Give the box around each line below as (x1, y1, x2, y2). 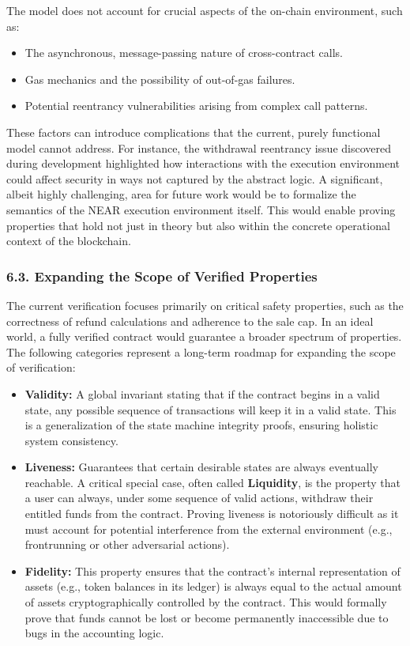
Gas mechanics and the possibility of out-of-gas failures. (24, 70, 295, 87)
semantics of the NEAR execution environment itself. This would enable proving (6, 201, 396, 217)
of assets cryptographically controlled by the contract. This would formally (24, 594, 387, 610)
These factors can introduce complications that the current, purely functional (6, 123, 381, 140)
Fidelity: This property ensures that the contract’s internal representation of (24, 562, 401, 579)
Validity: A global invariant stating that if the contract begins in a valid (24, 385, 380, 402)
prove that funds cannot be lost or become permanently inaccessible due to (24, 609, 389, 625)
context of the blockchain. (6, 232, 131, 249)
